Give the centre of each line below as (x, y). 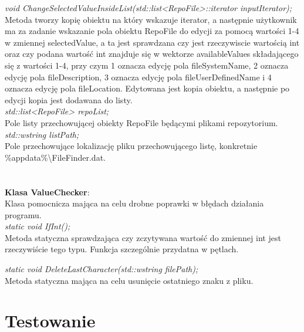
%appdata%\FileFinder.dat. (55, 157)
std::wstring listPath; (42, 134)
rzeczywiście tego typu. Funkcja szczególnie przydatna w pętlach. (122, 249)
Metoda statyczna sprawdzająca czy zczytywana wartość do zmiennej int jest (143, 237)
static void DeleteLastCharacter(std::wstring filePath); (102, 269)
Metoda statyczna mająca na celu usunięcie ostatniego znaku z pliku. (129, 280)
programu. (23, 214)
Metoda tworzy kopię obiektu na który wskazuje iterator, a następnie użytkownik (151, 19)
